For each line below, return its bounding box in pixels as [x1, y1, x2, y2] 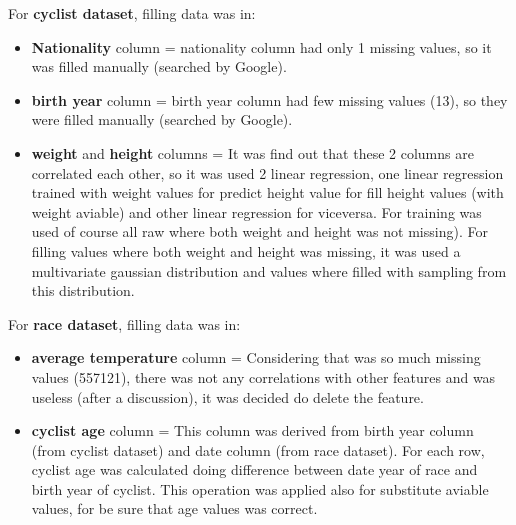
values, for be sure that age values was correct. [31, 498, 318, 519]
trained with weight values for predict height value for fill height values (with [31, 182, 504, 203]
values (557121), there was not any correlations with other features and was [31, 366, 496, 387]
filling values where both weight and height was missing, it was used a [31, 240, 461, 261]
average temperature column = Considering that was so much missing [31, 347, 481, 368]
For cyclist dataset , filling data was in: [8, 3, 256, 23]
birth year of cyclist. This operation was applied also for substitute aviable [31, 478, 489, 499]
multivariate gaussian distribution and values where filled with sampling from [31, 260, 507, 281]
